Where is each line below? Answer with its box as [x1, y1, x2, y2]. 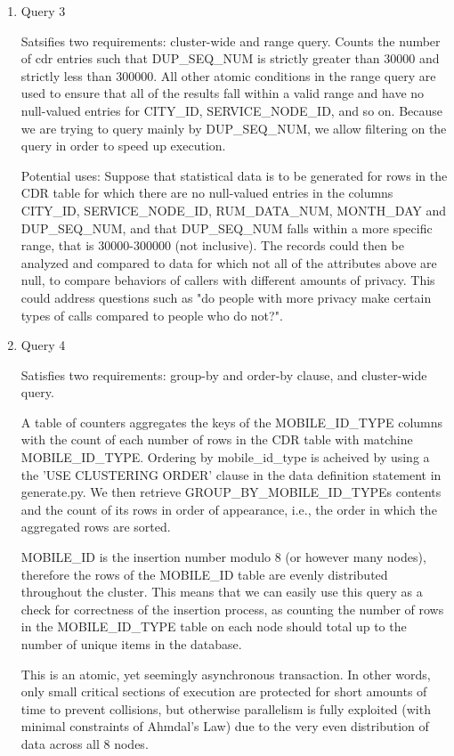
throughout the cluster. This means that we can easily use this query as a [20, 582, 423, 601]
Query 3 [20, 2, 66, 20]
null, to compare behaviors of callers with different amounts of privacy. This [20, 271, 435, 289]
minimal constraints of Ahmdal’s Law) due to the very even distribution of [20, 717, 429, 736]
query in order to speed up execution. [20, 136, 226, 155]
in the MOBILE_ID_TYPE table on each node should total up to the [20, 617, 407, 636]
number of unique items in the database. [20, 635, 242, 653]
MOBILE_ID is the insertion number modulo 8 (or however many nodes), [20, 548, 426, 566]
